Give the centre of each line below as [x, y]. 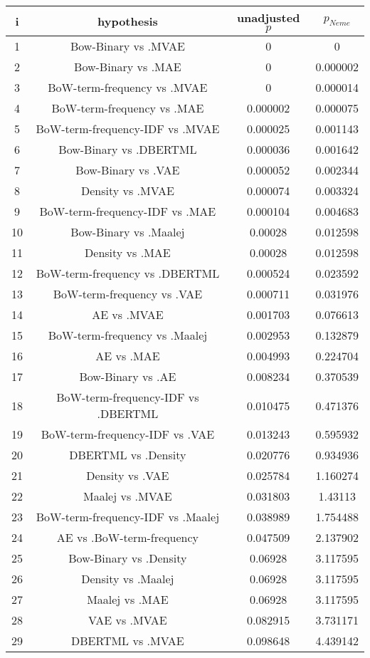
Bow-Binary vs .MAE [128, 67]
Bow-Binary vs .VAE [128, 170]
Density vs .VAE [128, 475]
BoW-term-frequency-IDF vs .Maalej [128, 517]
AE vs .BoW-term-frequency [128, 537]
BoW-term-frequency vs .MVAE [128, 87]
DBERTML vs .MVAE [128, 641]
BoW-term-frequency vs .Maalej [128, 335]
